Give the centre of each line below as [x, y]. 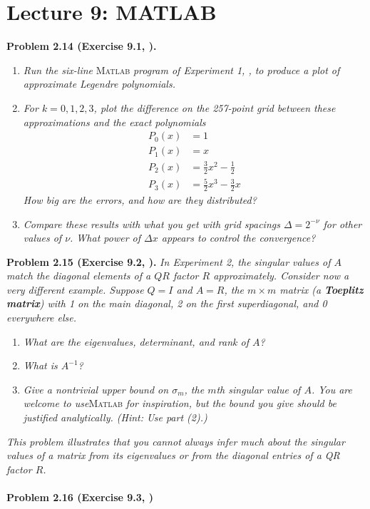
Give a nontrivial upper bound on [96, 389]
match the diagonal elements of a [79, 276]
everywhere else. [42, 318]
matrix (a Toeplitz [322, 289]
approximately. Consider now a [281, 276]
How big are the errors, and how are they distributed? [140, 199]
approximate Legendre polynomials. [99, 84]
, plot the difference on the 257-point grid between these [215, 107]
